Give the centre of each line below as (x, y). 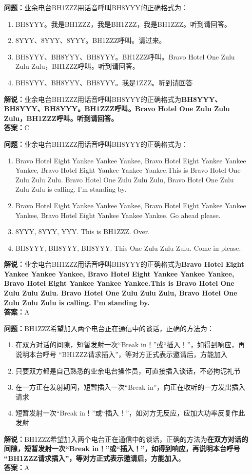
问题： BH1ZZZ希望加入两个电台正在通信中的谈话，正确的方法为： (109, 328)
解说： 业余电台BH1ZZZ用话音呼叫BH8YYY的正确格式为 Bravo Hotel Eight (124, 264)
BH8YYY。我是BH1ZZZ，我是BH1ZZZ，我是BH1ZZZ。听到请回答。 (123, 24)
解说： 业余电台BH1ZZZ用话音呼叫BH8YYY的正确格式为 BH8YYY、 (113, 99)
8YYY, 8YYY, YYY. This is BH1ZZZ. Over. (83, 231)
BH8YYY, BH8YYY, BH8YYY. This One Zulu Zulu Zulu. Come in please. (128, 247)
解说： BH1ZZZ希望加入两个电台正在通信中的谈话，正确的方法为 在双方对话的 (126, 439)
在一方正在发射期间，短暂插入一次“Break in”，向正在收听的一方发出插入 (130, 387)
